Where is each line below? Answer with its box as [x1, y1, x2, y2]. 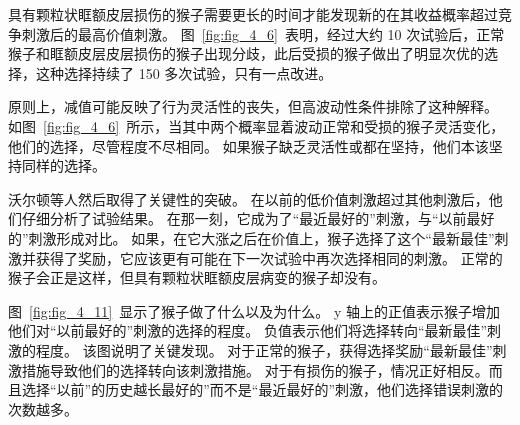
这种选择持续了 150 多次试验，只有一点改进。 [35, 62, 333, 83]
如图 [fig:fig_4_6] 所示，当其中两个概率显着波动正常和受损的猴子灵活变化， [8, 115, 505, 136]
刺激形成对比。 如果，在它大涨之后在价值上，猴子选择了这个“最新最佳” [28, 227, 495, 248]
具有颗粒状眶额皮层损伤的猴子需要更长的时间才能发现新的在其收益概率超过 [8, 4, 498, 24]
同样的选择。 [21, 155, 106, 176]
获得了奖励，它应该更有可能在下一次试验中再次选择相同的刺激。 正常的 [35, 247, 503, 268]
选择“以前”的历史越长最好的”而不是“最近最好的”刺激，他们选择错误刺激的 [21, 379, 504, 400]
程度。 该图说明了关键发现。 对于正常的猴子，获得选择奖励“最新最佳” [35, 339, 493, 360]
